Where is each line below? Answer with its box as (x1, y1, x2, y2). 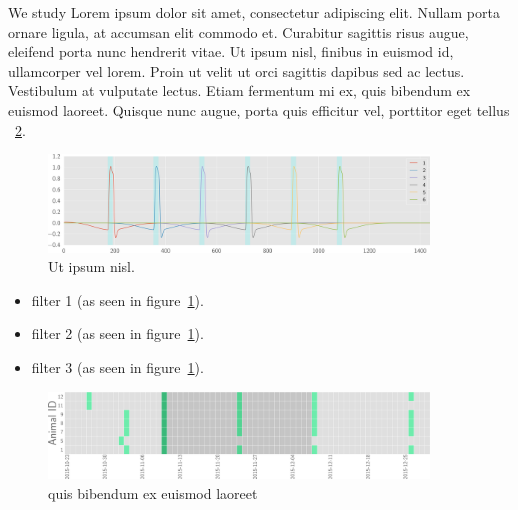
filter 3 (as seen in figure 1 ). (31, 356, 204, 377)
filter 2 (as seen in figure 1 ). (31, 323, 204, 344)
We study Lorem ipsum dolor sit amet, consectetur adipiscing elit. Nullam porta (8, 2, 500, 22)
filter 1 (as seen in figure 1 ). (31, 289, 204, 310)
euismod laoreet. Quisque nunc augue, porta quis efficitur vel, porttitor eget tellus (8, 99, 510, 120)
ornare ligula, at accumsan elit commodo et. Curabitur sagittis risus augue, (8, 21, 469, 42)
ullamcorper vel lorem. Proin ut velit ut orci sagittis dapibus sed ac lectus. (8, 60, 465, 81)
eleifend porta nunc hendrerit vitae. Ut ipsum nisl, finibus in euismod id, (8, 41, 454, 62)
